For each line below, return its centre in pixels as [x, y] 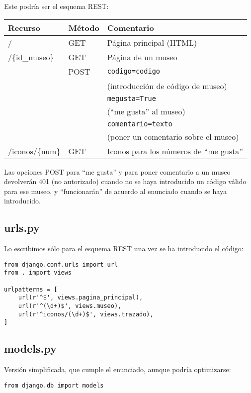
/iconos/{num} [34, 151]
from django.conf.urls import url [61, 264]
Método [84, 27]
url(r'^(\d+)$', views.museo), [70, 306]
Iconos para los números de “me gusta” [175, 151]
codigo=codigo [134, 71]
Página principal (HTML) [152, 42]
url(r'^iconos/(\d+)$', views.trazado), [86, 314]
